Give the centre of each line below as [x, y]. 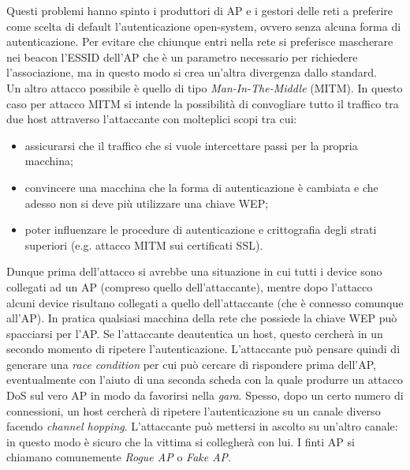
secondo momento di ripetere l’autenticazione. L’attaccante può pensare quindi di [203, 349]
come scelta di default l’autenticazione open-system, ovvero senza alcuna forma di [204, 26]
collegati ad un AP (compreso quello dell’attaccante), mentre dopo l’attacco [190, 286]
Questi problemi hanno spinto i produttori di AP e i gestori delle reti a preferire [199, 10]
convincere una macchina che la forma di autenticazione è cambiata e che [201, 187]
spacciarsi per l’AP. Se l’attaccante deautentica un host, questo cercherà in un [195, 333]
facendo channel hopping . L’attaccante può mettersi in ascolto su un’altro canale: [202, 426]
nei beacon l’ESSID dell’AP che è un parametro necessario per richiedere [182, 56]
